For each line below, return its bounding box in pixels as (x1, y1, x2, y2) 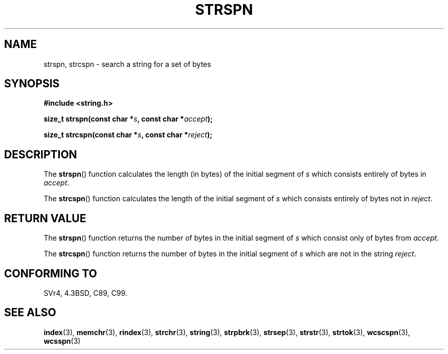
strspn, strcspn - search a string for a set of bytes (43, 59, 211, 68)
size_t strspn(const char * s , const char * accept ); (43, 114, 213, 124)
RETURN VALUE (4, 211, 86, 225)
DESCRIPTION (4, 148, 77, 161)
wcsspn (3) (43, 336, 81, 345)
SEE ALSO (4, 306, 56, 319)
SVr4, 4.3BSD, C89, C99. (43, 288, 127, 297)
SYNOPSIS (4, 77, 60, 90)
